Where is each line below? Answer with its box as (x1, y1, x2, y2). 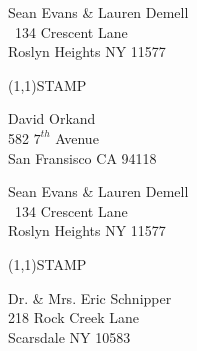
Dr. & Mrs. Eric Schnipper (8, 287, 172, 308)
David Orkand (8, 108, 96, 129)
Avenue (55, 127, 99, 148)
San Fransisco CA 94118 (8, 147, 157, 168)
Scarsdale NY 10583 (8, 326, 131, 347)
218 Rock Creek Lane (8, 307, 140, 328)
